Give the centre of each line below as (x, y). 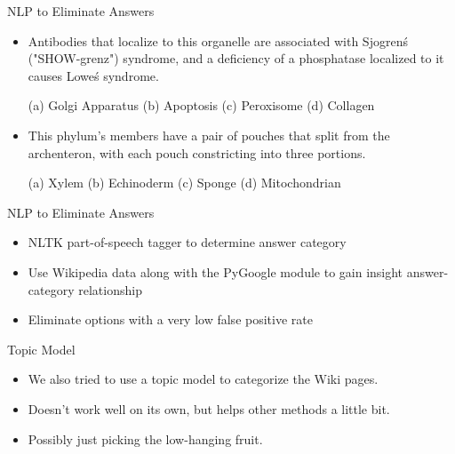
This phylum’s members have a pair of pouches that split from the (209, 135)
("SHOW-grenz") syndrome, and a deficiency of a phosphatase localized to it (236, 58)
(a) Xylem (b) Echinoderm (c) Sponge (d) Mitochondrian (184, 183)
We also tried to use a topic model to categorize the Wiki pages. (203, 379)
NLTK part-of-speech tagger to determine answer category (187, 242)
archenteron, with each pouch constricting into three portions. (197, 152)
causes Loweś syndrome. (93, 75)
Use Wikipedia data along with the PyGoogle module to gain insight (216, 271)
